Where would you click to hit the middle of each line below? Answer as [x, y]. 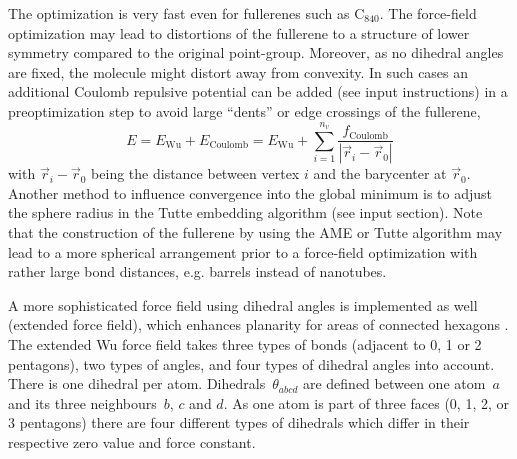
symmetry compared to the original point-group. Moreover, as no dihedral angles [256, 52]
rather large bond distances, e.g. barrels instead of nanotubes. [197, 271]
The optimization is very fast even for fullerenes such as [179, 13]
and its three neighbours [82, 402]
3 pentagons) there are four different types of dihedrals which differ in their [239, 422]
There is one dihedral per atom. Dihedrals [137, 383]
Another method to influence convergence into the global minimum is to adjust [250, 192]
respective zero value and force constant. [132, 441]
